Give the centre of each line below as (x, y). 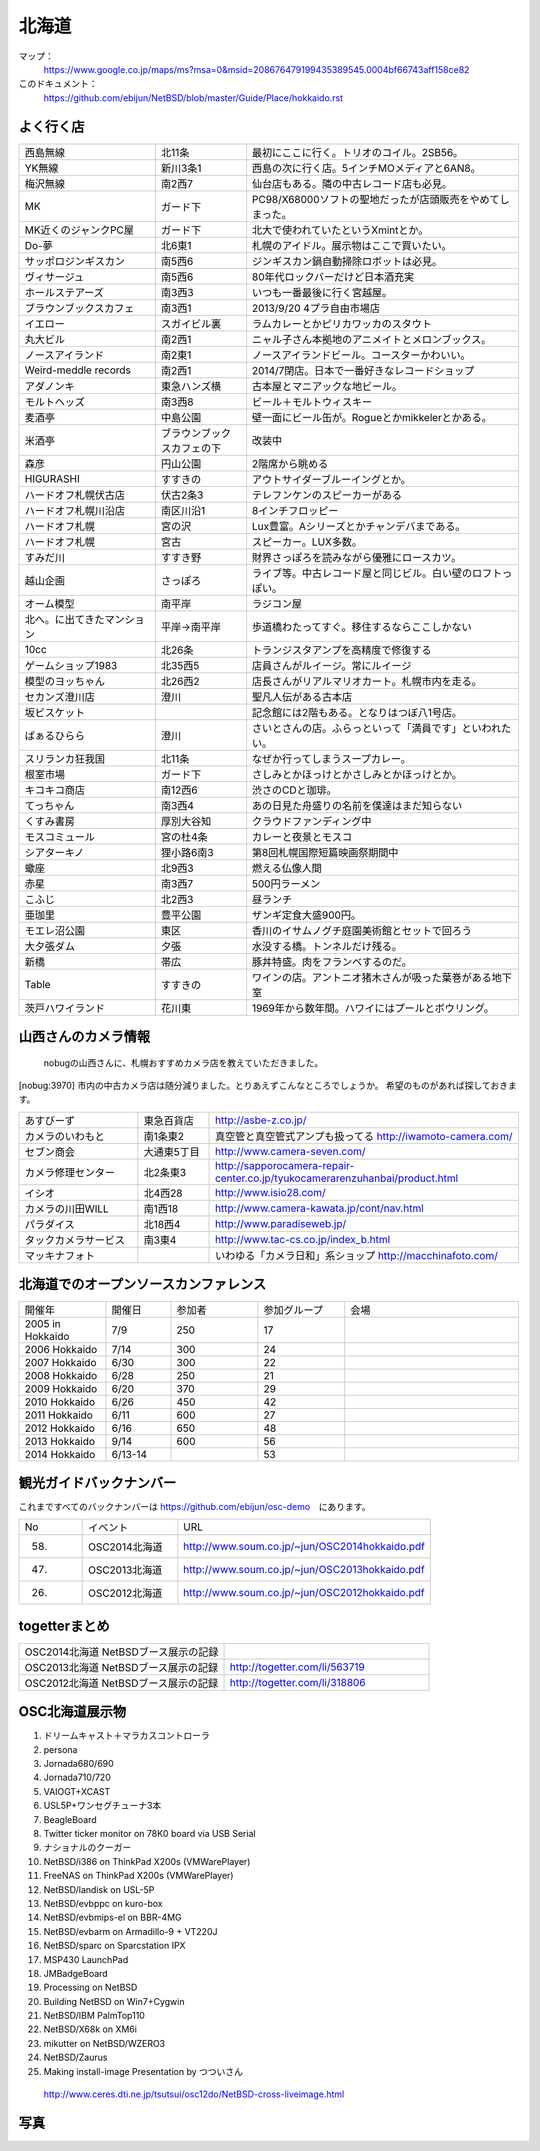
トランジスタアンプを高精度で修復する (341, 650)
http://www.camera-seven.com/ (290, 1151)
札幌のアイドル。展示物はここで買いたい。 (351, 245)
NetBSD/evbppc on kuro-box (103, 1903)
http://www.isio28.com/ (270, 1192)
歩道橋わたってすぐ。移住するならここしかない (361, 627)
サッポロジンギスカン (74, 261)
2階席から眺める (290, 463)
